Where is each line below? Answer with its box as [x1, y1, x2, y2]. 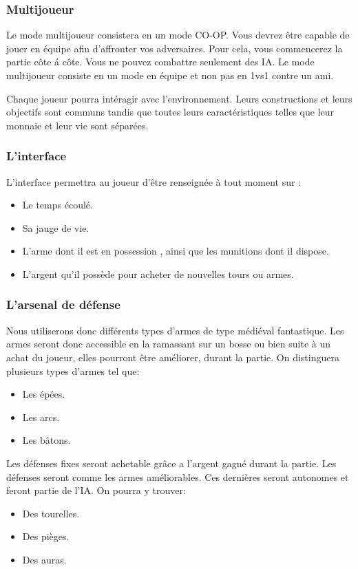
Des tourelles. [22, 506, 80, 520]
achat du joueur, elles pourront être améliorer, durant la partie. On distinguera [6, 350, 339, 364]
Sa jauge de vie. [22, 220, 89, 235]
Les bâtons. [22, 433, 71, 447]
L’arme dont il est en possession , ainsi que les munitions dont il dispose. [22, 244, 329, 258]
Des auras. [22, 552, 67, 566]
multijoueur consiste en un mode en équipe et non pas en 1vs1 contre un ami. [6, 68, 334, 82]
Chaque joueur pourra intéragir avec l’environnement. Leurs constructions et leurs [6, 91, 352, 105]
